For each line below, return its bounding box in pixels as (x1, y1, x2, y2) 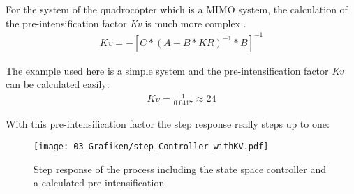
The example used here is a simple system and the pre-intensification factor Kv (6, 63, 344, 77)
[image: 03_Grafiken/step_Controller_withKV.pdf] (34, 141, 269, 151)
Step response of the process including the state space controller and (34, 161, 327, 176)
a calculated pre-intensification (34, 175, 165, 190)
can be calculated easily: (6, 77, 110, 91)
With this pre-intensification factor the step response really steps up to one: (6, 117, 330, 131)
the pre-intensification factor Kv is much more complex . (6, 15, 246, 30)
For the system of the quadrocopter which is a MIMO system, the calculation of (6, 2, 348, 16)
